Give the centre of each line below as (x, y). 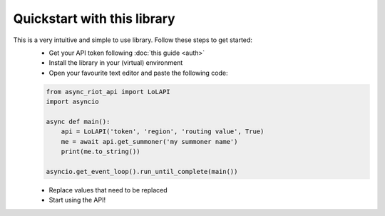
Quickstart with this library (94, 19)
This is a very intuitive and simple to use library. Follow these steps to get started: (133, 40)
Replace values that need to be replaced (108, 190)
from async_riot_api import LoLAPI (108, 92)
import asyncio (72, 102)
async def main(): (78, 122)
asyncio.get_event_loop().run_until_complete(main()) (142, 171)
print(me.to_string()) (101, 152)
